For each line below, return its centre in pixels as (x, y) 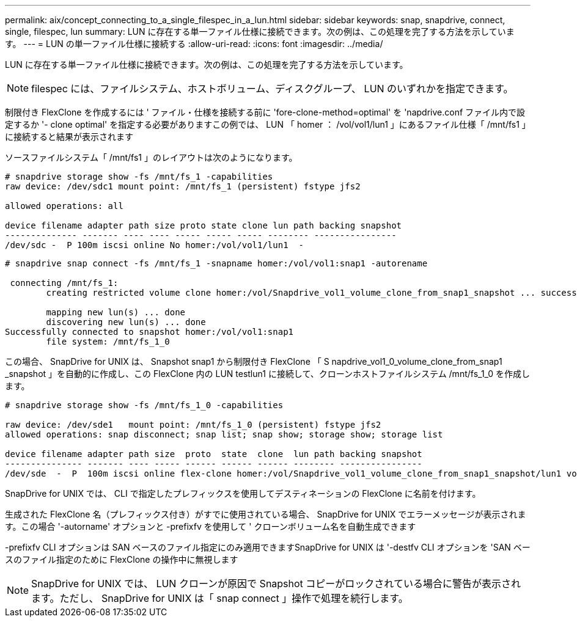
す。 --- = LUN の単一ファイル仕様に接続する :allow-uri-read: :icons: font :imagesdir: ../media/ (194, 44)
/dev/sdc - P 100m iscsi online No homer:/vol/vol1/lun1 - (154, 245)
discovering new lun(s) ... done (126, 322)
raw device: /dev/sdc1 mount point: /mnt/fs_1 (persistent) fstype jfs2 (183, 186)
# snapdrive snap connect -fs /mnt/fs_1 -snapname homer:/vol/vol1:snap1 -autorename (216, 263)
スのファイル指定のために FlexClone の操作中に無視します (122, 559)
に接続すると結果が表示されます (69, 137)
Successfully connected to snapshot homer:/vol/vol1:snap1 (149, 332)
